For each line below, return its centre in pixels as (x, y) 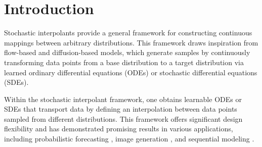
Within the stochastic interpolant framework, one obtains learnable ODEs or (123, 99)
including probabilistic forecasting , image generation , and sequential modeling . (129, 139)
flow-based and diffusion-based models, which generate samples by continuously (127, 52)
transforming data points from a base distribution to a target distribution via (124, 62)
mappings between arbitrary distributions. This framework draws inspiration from (131, 42)
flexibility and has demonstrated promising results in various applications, (119, 129)
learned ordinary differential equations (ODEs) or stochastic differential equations (131, 72)
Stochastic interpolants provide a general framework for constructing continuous (128, 33)
